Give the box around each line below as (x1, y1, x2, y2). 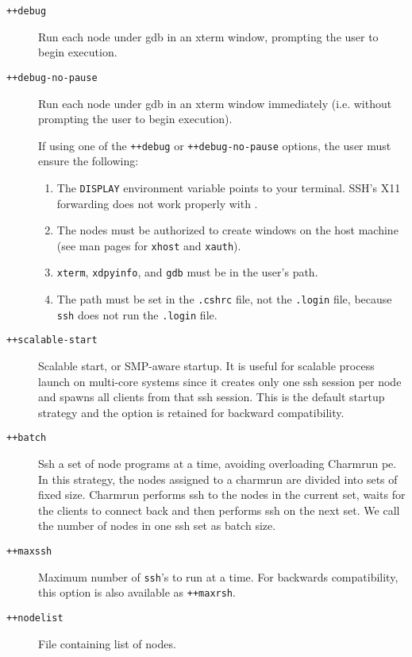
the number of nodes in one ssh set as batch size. (38, 517, 276, 534)
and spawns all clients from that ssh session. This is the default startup (38, 388, 385, 405)
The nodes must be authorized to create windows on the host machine (56, 222, 399, 238)
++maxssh (6, 546, 52, 558)
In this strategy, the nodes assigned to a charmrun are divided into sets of (38, 470, 398, 487)
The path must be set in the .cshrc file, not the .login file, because (56, 291, 392, 307)
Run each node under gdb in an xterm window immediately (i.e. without (38, 95, 392, 111)
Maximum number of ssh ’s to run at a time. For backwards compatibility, (38, 568, 399, 585)
